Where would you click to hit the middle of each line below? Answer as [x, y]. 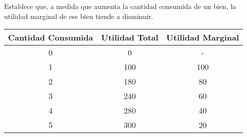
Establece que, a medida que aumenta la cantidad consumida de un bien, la [120, 6]
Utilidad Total [130, 37]
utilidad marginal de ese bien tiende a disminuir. [79, 16]
